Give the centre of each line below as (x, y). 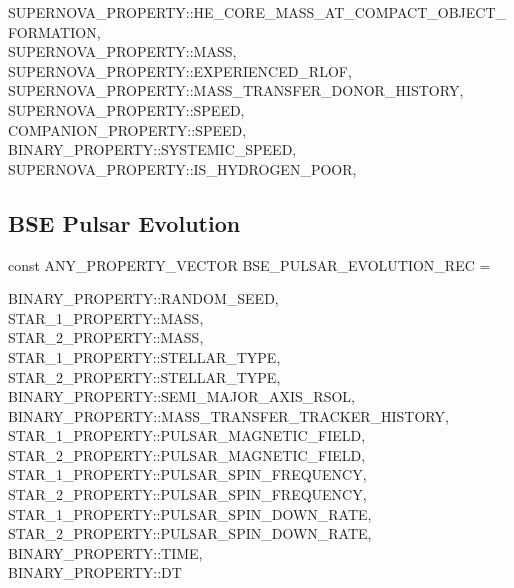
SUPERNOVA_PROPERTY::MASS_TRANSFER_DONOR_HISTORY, (236, 90)
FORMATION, (54, 31)
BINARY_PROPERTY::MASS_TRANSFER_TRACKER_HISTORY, (228, 415)
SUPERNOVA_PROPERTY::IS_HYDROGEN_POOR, (182, 168)
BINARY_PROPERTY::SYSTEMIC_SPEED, (152, 149)
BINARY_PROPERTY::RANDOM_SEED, (143, 298)
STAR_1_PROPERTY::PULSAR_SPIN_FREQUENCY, (187, 474)
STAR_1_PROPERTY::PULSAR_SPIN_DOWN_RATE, (190, 513)
